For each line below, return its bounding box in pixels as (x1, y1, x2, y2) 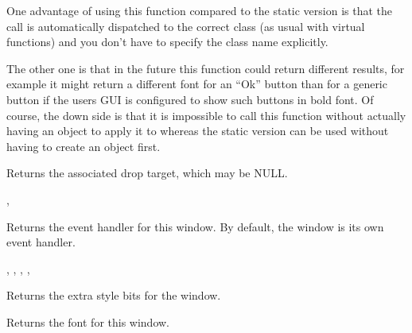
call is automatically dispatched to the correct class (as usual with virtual (6, 17, 365, 34)
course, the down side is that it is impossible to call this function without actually (6, 106, 406, 123)
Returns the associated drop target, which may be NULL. (6, 165, 288, 181)
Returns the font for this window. (6, 313, 170, 330)
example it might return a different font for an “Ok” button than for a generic (6, 76, 387, 92)
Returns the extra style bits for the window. (6, 287, 221, 304)
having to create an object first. (6, 137, 161, 154)
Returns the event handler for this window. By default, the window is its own (6, 218, 384, 234)
